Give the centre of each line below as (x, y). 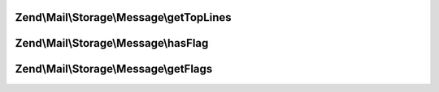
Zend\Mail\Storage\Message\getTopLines (123, 17)
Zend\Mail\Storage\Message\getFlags (114, 69)
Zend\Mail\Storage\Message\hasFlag (112, 43)
